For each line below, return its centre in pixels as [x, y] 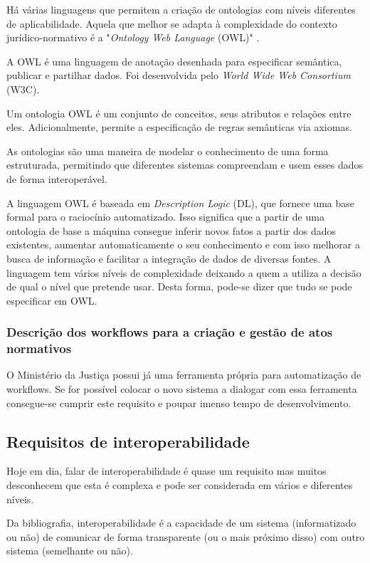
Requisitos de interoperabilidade [128, 441]
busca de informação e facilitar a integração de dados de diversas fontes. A [169, 258]
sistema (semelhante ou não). [70, 551]
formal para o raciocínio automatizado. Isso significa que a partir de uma [165, 217]
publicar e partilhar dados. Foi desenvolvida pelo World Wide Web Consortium [179, 75]
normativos [39, 348]
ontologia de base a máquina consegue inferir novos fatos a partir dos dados [171, 230]
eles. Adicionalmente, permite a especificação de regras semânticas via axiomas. [179, 127]
